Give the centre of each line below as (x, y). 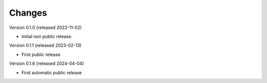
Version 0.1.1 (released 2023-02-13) (45, 45)
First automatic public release (52, 72)
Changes (28, 13)
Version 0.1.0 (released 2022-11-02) (45, 28)
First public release (41, 55)
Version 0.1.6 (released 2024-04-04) (46, 63)
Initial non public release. (47, 36)
